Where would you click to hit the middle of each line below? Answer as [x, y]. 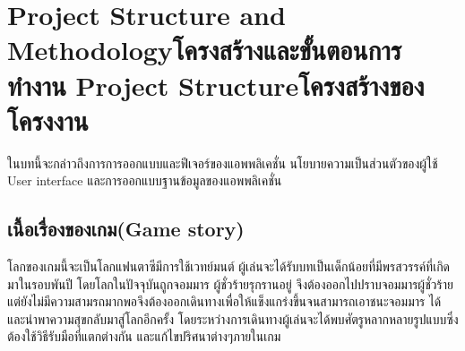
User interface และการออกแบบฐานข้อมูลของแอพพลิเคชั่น [145, 180]
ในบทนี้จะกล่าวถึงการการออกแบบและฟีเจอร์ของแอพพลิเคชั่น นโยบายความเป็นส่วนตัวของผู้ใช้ [223, 163]
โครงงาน [48, 120]
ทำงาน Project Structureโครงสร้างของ [216, 85]
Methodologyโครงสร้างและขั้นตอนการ [205, 50]
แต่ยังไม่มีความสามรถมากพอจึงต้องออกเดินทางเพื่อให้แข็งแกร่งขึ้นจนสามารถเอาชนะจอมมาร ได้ [224, 301]
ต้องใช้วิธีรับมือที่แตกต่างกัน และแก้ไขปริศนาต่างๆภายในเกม [144, 336]
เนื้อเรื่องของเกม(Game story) [126, 229]
